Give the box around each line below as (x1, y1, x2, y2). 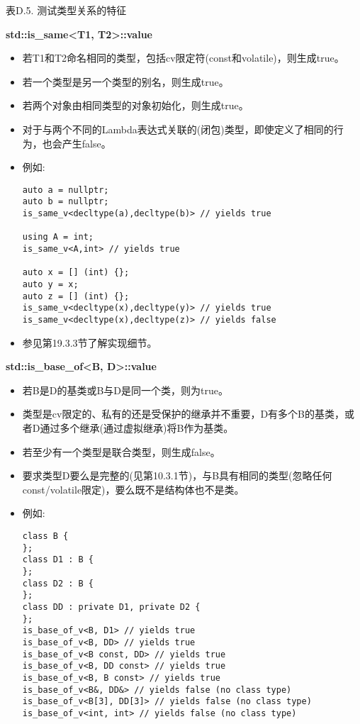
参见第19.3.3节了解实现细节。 (22, 335, 157, 350)
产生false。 (62, 135, 111, 150)
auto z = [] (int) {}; (22, 291, 130, 301)
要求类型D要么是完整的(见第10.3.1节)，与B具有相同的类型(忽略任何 (22, 468, 332, 483)
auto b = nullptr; (22, 196, 109, 207)
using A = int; (22, 232, 94, 243)
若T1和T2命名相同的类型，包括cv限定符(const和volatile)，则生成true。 (22, 50, 344, 65)
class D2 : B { (22, 578, 94, 589)
